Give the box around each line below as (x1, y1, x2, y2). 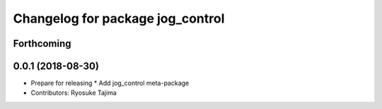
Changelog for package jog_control (13, 11, 225, 26)
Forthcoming (13, 38, 71, 50)
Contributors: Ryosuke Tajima (30, 88, 117, 97)
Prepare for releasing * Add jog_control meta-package (30, 79, 190, 88)
